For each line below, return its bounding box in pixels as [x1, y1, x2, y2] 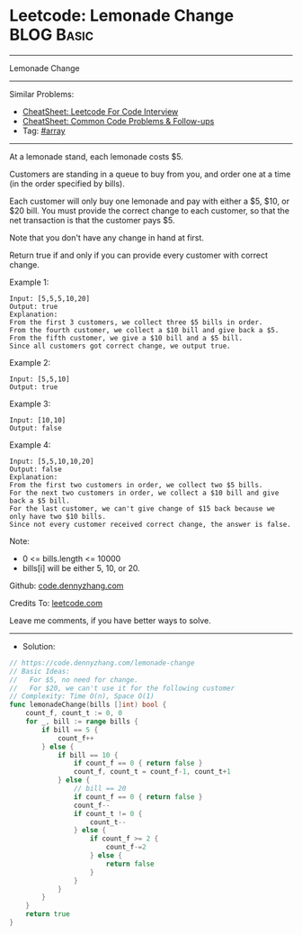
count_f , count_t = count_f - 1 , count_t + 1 [73, 767, 231, 776]
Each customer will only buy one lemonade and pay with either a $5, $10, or [9, 195, 290, 206]
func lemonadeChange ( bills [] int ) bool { [9, 700, 167, 710]
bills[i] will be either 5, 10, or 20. [22, 562, 141, 573]
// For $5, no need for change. [9, 675, 139, 685]
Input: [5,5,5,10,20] [9, 294, 91, 303]
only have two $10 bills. [9, 512, 106, 521]
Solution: [22, 640, 56, 651]
